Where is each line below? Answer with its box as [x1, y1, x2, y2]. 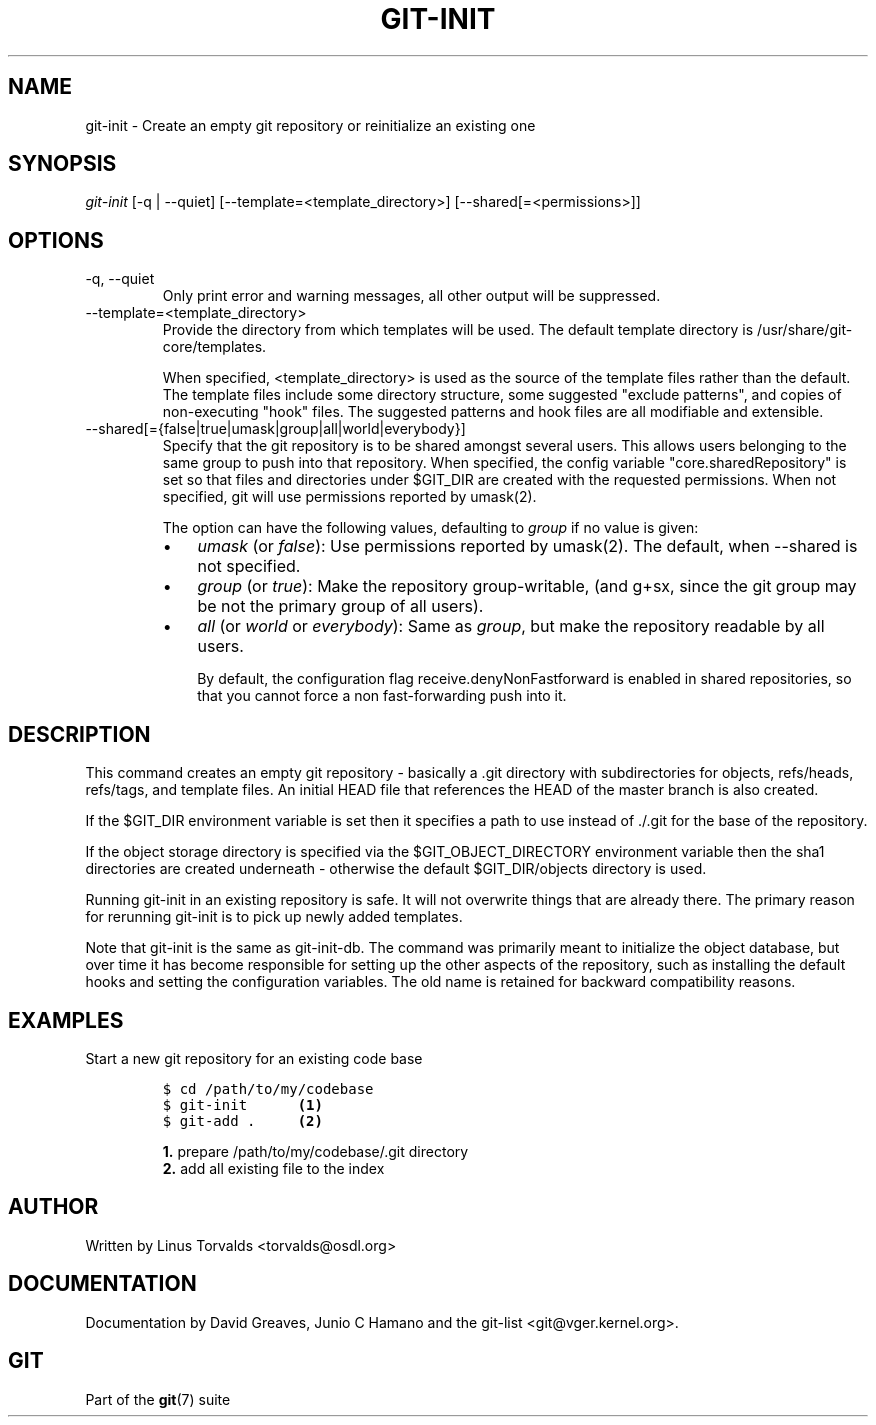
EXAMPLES [8, 1007, 124, 1033]
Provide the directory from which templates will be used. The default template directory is [162, 321, 754, 339]
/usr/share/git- [757, 321, 853, 339]
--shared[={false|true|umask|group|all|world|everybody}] [85, 420, 466, 438]
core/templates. [162, 338, 267, 356]
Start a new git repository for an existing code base [85, 1049, 423, 1067]
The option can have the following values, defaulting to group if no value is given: [162, 519, 699, 537]
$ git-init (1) [162, 1096, 323, 1113]
